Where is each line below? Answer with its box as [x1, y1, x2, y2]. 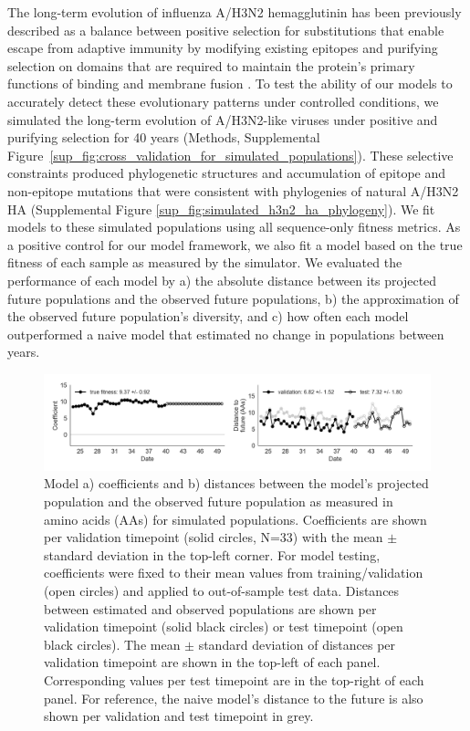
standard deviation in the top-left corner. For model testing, [44, 545, 381, 564]
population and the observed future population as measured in [44, 492, 393, 511]
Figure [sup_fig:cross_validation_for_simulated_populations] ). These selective [7, 145, 454, 164]
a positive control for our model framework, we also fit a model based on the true [7, 235, 463, 254]
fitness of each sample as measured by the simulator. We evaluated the [7, 253, 402, 272]
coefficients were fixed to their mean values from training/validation [44, 563, 423, 582]
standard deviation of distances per [198, 634, 396, 653]
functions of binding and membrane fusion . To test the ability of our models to [7, 74, 453, 93]
